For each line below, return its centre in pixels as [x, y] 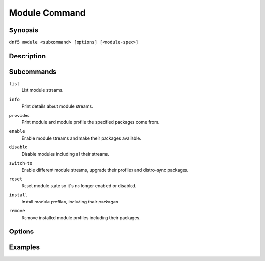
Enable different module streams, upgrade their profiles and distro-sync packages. [105, 170]
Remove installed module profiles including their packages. [81, 217]
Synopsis [24, 30]
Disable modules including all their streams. [66, 154]
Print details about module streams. [57, 106]
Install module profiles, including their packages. [70, 202]
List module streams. [42, 90]
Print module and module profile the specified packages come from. [90, 122]
